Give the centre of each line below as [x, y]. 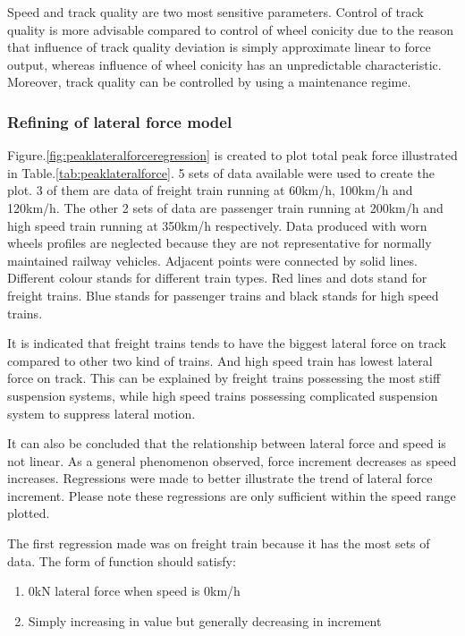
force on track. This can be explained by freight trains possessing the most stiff [224, 378]
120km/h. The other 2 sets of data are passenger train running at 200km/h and [225, 207]
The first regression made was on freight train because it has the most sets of [219, 543]
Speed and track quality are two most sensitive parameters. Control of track [216, 12]
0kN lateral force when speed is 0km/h [134, 591]
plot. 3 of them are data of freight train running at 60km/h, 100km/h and [210, 190]
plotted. [29, 513]
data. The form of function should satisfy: [122, 560]
